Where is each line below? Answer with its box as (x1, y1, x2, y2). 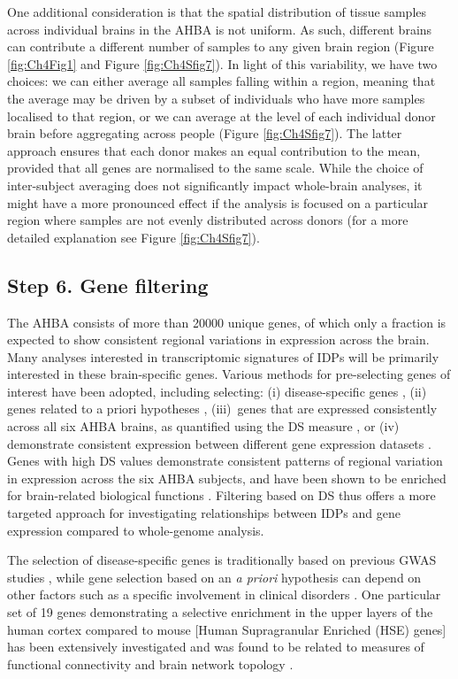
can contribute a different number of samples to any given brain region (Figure (7, 37, 434, 56)
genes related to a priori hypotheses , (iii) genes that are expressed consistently (7, 399, 438, 418)
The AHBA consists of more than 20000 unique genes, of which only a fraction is (7, 312, 447, 331)
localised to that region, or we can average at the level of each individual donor (7, 106, 436, 125)
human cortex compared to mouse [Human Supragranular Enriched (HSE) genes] (7, 620, 447, 638)
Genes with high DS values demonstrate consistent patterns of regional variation (7, 451, 443, 470)
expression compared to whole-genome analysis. (7, 521, 264, 539)
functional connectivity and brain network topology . (7, 654, 294, 673)
